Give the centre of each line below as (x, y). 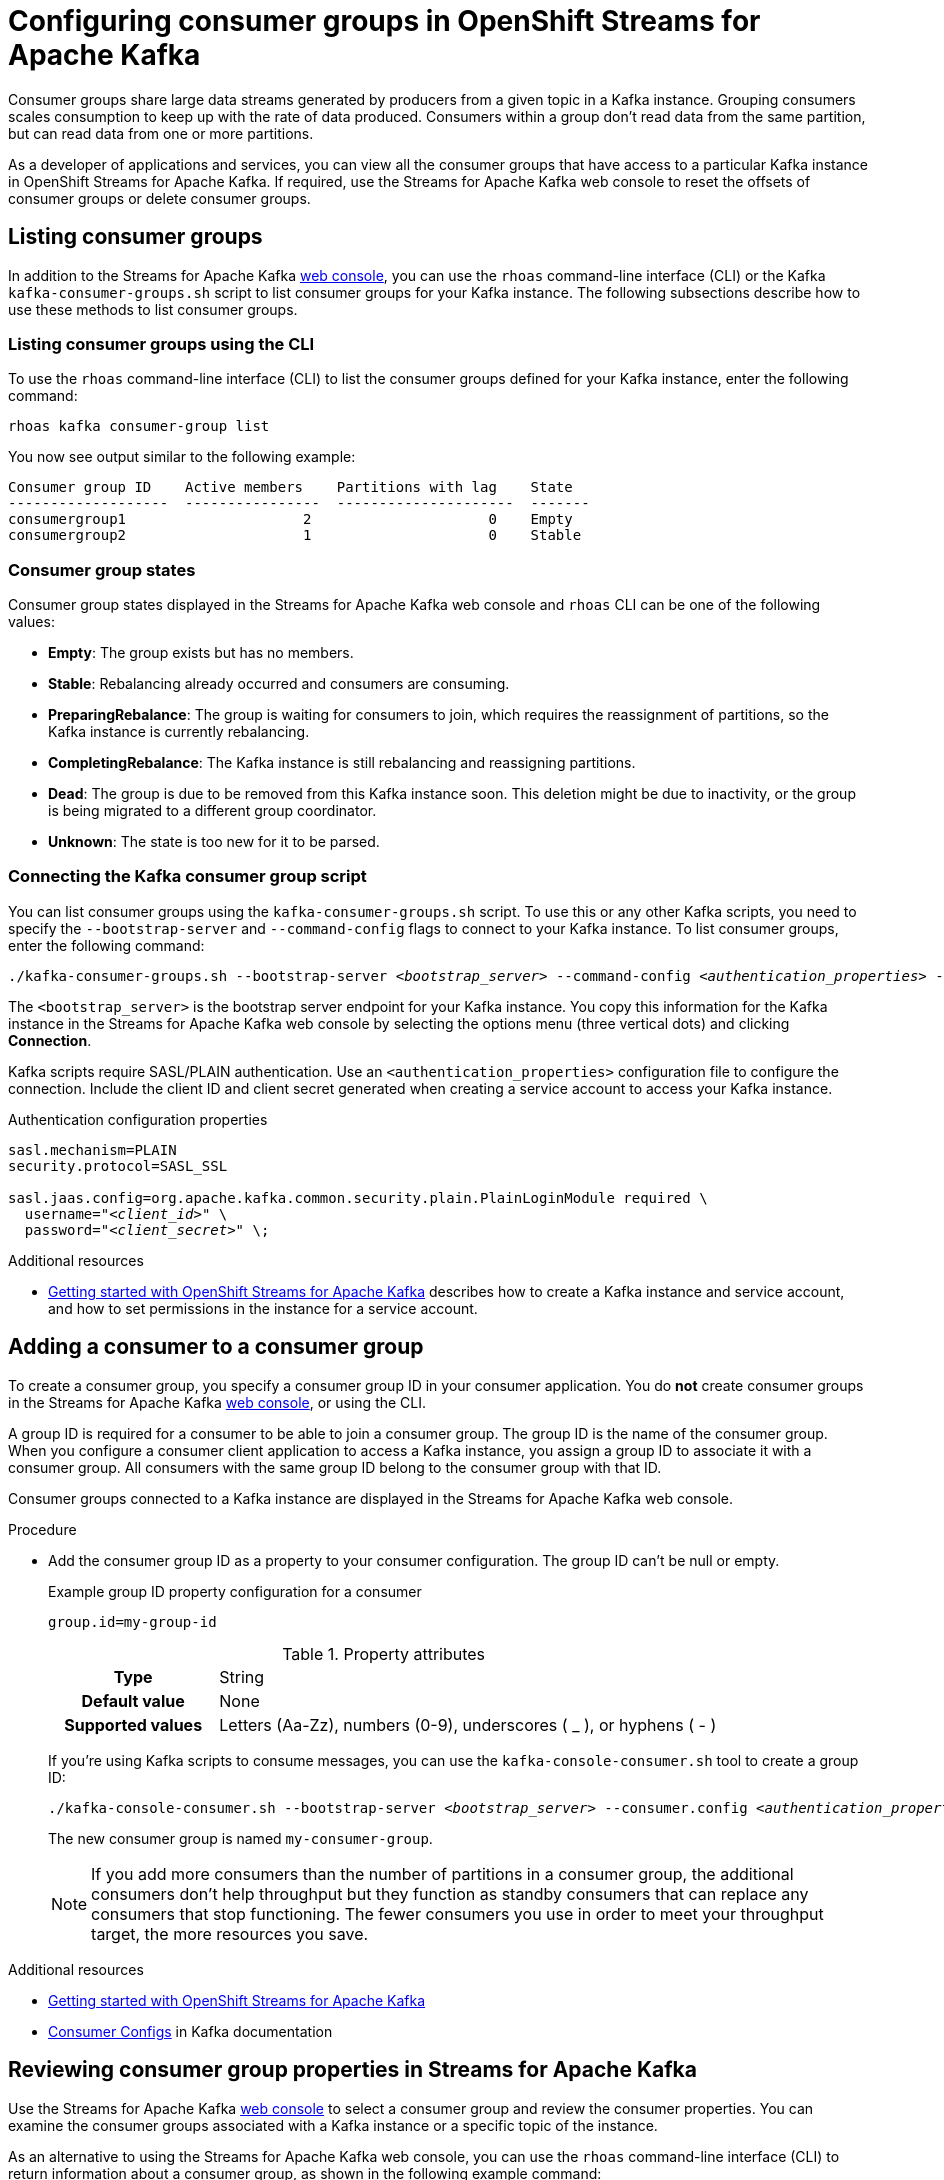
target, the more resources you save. (230, 1933)
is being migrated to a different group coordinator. (212, 811)
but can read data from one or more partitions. (161, 133)
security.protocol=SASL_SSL (118, 1165)
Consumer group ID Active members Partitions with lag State (290, 487)
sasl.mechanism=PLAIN (92, 1149)
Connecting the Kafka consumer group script (187, 876)
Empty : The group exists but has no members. (201, 653)
